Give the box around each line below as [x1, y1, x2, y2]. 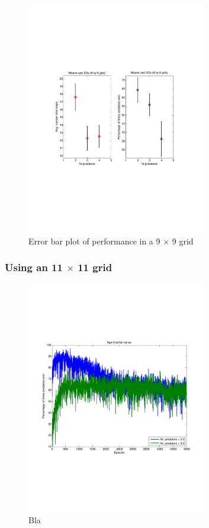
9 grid [172, 234, 194, 247]
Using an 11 [5, 260, 63, 275]
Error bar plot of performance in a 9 [28, 234, 160, 247]
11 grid [78, 260, 112, 275]
